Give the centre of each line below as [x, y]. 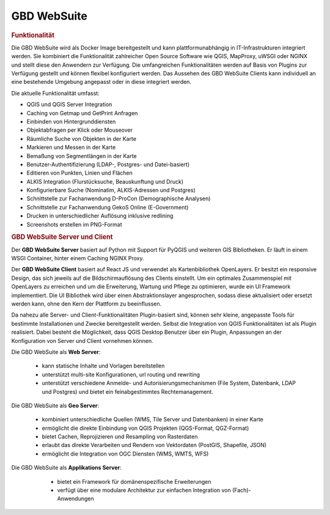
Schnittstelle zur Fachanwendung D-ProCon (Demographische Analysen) [119, 198]
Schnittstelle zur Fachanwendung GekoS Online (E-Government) [108, 207]
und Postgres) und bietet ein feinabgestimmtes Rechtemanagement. [128, 391]
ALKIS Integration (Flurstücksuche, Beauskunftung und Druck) [105, 181]
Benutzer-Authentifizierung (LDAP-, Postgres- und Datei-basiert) [108, 164]
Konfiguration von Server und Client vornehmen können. [82, 340]
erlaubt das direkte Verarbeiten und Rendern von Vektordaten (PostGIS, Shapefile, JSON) [154, 445]
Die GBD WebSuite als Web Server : [56, 351]
